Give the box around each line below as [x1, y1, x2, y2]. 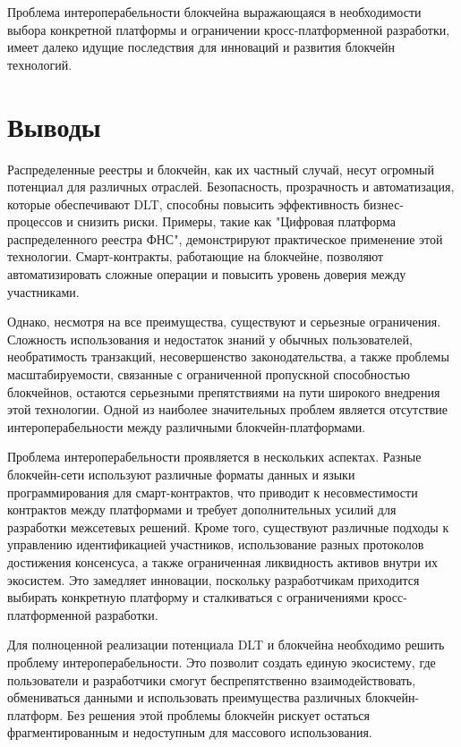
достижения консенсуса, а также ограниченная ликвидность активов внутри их [7, 552, 438, 571]
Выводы [7, 107, 101, 144]
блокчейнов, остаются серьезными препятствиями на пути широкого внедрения [7, 382, 440, 401]
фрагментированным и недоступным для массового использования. [7, 723, 372, 742]
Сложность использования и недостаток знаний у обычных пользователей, [7, 329, 413, 348]
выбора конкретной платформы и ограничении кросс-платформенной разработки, [7, 20, 450, 38]
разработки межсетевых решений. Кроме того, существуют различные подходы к [7, 517, 449, 536]
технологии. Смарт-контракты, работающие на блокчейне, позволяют [7, 247, 384, 266]
